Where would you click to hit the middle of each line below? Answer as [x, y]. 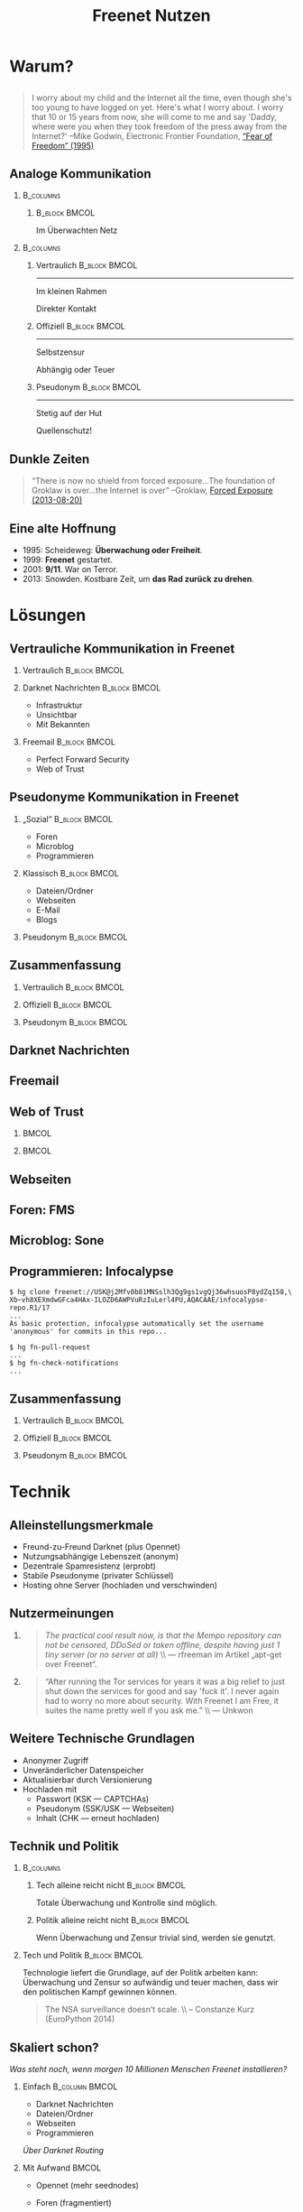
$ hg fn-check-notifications [64, 1364]
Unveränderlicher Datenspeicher [83, 1770]
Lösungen [48, 615]
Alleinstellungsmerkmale [81, 1525]
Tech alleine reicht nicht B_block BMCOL [111, 1885]
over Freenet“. [71, 1664]
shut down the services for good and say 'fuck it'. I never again [162, 1691]
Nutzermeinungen [62, 1613]
